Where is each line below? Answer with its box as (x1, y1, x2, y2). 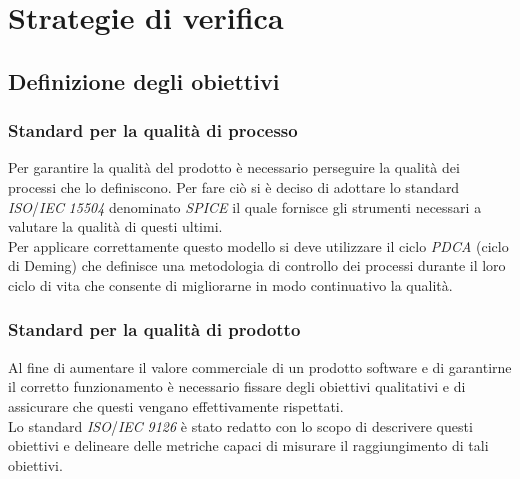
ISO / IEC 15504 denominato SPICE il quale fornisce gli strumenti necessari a (8, 196, 482, 217)
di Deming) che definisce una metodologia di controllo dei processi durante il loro (8, 255, 506, 276)
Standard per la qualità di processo (8, 118, 298, 143)
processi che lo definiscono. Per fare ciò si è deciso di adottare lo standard (8, 176, 460, 197)
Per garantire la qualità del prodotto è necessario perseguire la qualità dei (8, 157, 460, 178)
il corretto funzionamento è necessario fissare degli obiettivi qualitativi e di (8, 376, 466, 397)
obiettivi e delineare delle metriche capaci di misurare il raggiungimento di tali (8, 435, 489, 456)
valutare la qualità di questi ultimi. (8, 216, 223, 237)
